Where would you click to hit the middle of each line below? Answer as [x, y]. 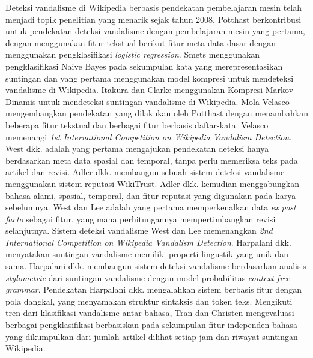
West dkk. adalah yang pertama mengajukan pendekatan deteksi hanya [137, 148]
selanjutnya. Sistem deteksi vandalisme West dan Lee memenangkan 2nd [139, 231]
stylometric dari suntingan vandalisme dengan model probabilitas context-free [148, 277]
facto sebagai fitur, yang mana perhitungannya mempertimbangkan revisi [141, 219]
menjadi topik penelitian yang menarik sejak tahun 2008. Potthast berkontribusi [153, 19]
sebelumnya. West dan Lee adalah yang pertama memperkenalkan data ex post [151, 207]
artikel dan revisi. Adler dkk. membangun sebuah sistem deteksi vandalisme [145, 172]
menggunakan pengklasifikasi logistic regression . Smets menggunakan [133, 54]
